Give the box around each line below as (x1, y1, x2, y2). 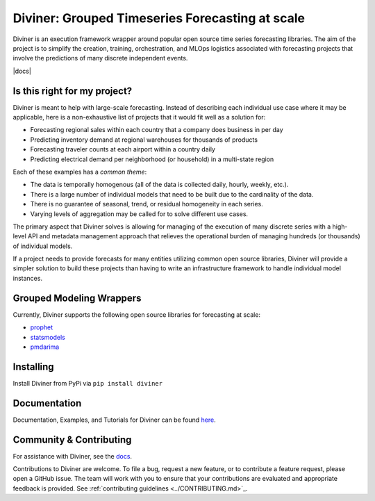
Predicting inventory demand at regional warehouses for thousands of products (30, 135, 258, 144)
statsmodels (30, 333, 65, 341)
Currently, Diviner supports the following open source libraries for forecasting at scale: (12, 310, 260, 319)
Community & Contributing (12, 434, 132, 445)
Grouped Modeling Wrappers (12, 292, 142, 304)
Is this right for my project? (12, 85, 133, 97)
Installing (12, 361, 55, 372)
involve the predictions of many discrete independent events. (12, 54, 188, 63)
